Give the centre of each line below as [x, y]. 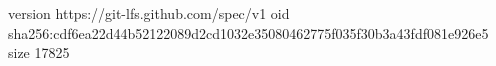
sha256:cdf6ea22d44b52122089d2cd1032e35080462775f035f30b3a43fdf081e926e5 [248, 32]
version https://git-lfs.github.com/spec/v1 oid [149, 13]
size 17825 [39, 52]
